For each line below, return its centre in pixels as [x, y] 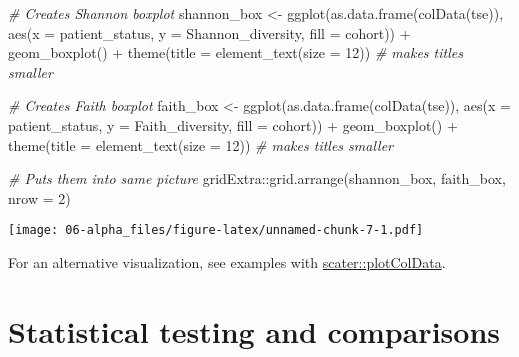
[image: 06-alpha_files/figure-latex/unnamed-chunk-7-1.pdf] [216, 230]
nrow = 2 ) [39, 197]
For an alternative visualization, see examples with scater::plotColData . [227, 262]
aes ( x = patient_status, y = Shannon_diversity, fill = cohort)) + [209, 32]
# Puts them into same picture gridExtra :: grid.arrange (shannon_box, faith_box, [257, 178]
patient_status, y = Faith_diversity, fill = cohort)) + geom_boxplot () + [233, 124]
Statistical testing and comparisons [254, 330]
